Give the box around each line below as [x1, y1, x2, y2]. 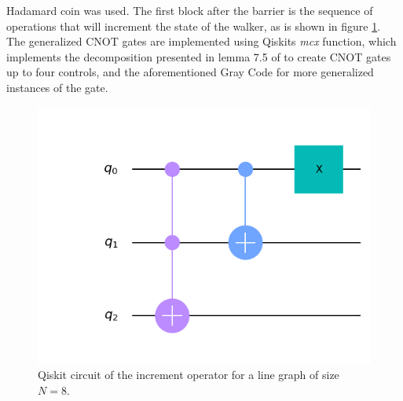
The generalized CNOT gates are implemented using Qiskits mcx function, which [6, 33, 397, 50]
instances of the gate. [6, 79, 108, 95]
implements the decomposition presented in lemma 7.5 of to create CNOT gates [6, 48, 391, 64]
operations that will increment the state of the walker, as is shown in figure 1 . [6, 17, 381, 34]
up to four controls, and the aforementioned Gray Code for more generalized [6, 64, 374, 80]
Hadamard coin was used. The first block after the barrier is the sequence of [6, 2, 373, 18]
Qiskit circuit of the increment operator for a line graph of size [38, 366, 339, 383]
